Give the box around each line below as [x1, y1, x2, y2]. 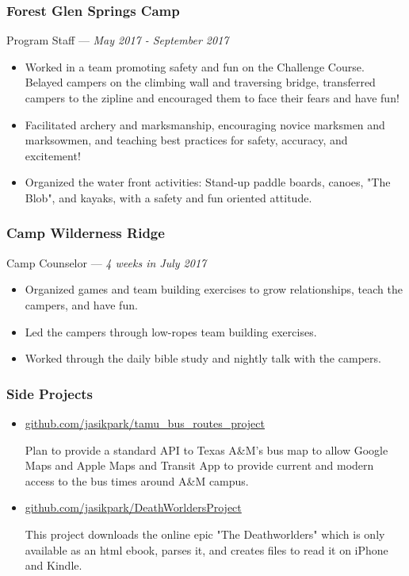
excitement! [25, 147, 81, 163]
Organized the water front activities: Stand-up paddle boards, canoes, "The [25, 174, 391, 190]
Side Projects [6, 383, 94, 403]
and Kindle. [25, 557, 82, 574]
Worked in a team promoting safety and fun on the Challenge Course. [25, 58, 365, 75]
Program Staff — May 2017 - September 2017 [6, 32, 229, 48]
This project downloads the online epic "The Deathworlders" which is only [25, 525, 385, 542]
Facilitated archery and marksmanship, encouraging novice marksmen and [25, 116, 385, 132]
